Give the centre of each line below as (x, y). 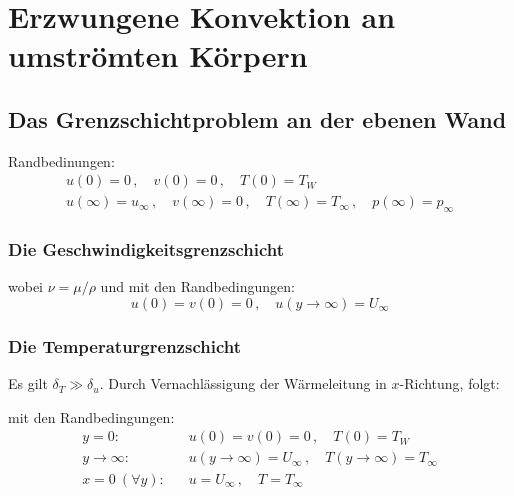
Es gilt (28, 383)
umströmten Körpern (158, 55)
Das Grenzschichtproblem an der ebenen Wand (257, 118)
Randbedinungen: (61, 160)
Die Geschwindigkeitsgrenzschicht (146, 249)
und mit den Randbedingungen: (197, 286)
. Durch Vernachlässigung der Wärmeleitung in (243, 383)
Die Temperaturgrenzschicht (124, 345)
